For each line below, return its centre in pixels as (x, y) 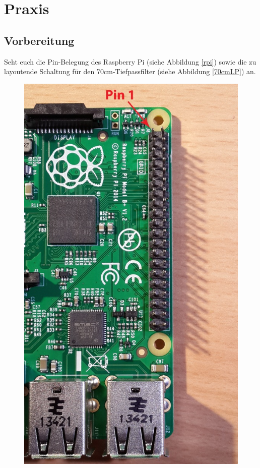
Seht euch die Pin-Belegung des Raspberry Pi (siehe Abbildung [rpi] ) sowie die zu (130, 61)
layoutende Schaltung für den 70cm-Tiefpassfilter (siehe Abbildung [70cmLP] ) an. (130, 71)
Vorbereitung (39, 40)
